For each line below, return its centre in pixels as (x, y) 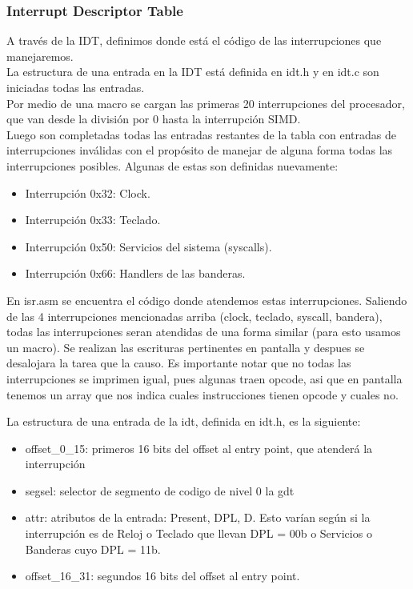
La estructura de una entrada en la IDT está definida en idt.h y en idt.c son (193, 72)
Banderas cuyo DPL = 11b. (93, 549)
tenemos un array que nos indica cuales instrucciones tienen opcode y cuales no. (202, 394)
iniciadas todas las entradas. (76, 87)
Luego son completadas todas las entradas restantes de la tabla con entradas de (201, 134)
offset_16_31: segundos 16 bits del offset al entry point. (162, 576)
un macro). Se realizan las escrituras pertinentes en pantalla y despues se (186, 347)
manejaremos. (40, 56)
